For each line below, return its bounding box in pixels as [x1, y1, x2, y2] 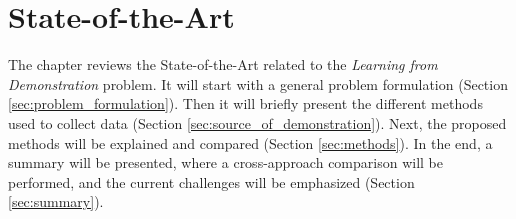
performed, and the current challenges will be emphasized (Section [8, 171, 415, 192]
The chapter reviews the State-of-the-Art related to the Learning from [8, 54, 438, 75]
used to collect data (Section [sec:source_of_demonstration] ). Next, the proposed [8, 112, 507, 133]
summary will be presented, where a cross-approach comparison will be [8, 152, 443, 173]
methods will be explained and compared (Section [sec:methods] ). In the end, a [8, 132, 493, 153]
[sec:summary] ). [8, 191, 104, 212]
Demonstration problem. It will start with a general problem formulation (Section [8, 73, 508, 94]
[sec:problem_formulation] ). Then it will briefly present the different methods [8, 93, 483, 114]
